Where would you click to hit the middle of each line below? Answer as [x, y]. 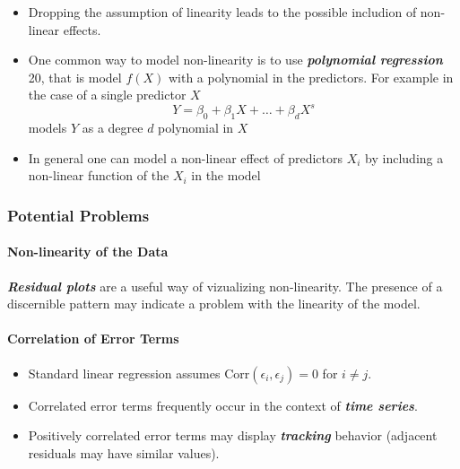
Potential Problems [78, 215]
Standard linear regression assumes [124, 373]
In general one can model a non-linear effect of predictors [186, 157]
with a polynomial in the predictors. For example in [311, 77]
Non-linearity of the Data [88, 252]
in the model [226, 175]
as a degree [113, 128]
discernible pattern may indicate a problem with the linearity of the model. [214, 304]
